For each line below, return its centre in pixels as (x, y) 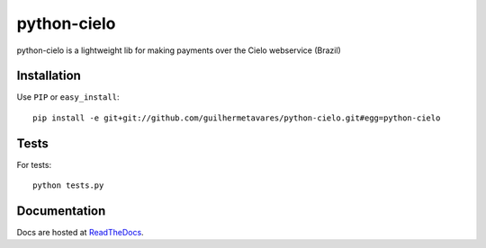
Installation (49, 76)
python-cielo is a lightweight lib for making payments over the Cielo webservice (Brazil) (179, 50)
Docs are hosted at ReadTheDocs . (80, 233)
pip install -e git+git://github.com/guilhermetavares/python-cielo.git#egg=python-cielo (237, 118)
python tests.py (68, 186)
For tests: (34, 164)
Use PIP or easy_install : (68, 97)
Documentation (61, 211)
